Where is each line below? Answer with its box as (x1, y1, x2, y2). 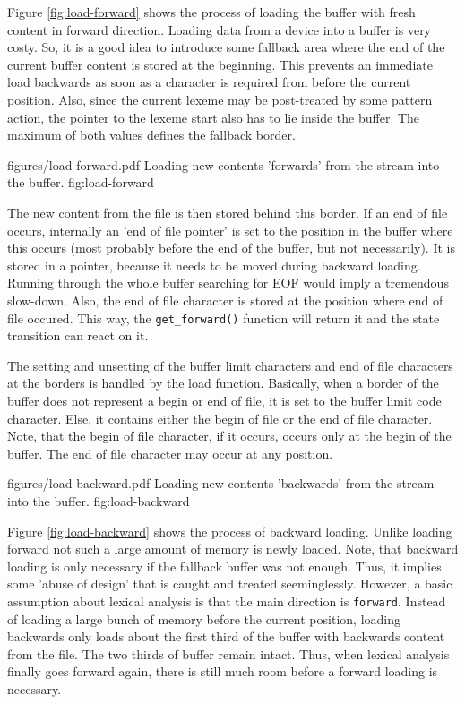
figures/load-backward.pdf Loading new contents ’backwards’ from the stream (7, 474, 435, 493)
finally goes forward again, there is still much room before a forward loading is (7, 662, 438, 681)
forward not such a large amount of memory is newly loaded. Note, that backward (7, 539, 459, 558)
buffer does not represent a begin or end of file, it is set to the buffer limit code (7, 391, 442, 409)
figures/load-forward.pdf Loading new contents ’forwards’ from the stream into (7, 155, 440, 174)
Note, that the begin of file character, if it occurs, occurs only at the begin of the (7, 426, 452, 445)
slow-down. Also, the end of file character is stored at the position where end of (7, 290, 443, 309)
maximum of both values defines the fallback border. (7, 125, 296, 144)
